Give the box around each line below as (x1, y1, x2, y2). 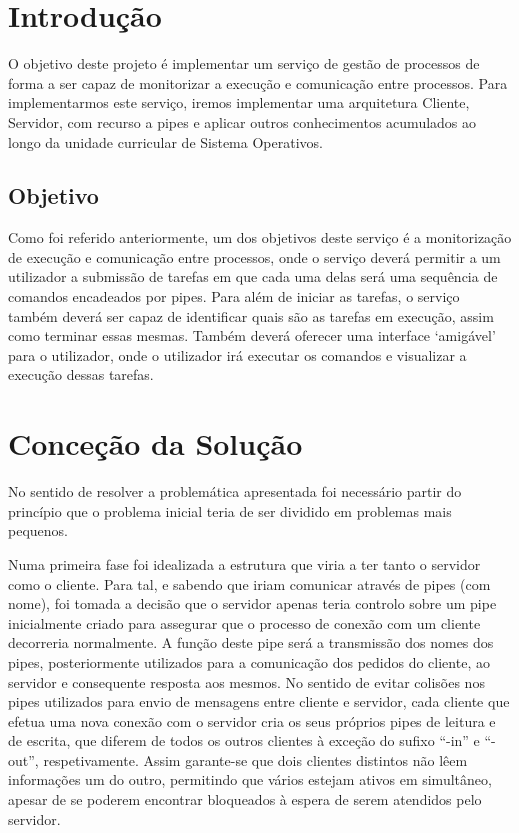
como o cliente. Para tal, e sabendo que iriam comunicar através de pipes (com (8, 573, 491, 594)
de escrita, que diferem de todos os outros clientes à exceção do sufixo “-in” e (8, 730, 480, 751)
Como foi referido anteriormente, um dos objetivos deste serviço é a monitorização (8, 227, 512, 248)
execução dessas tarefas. (8, 364, 154, 385)
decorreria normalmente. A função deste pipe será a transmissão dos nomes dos (8, 632, 494, 653)
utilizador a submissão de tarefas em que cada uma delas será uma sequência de (8, 266, 498, 287)
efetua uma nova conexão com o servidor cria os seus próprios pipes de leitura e (8, 710, 496, 731)
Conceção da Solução (8, 423, 303, 464)
